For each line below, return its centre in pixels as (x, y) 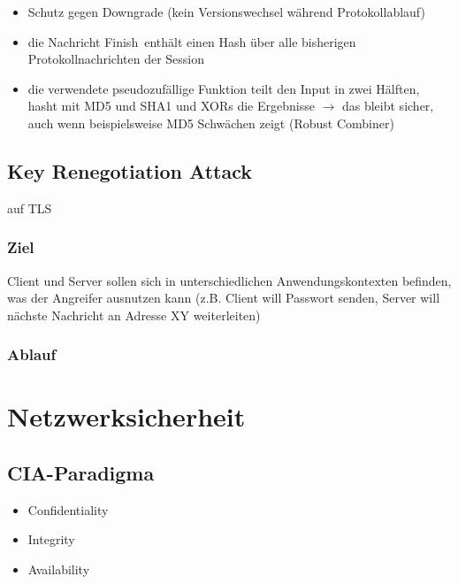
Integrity (51, 539)
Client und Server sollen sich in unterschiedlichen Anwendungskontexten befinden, (229, 280)
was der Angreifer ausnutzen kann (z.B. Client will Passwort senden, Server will (224, 298)
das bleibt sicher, (388, 106)
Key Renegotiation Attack (130, 170)
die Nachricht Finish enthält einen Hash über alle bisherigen (192, 41)
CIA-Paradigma (81, 472)
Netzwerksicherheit (126, 416)
